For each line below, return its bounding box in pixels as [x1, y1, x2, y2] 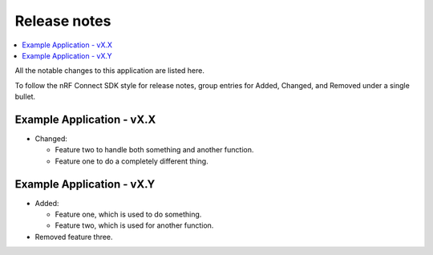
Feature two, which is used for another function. [55, 221, 214, 230]
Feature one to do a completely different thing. [55, 156, 208, 166]
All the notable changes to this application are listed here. [14, 66, 204, 75]
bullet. [14, 92, 36, 102]
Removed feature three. [34, 232, 113, 241]
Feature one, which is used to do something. [55, 209, 202, 220]
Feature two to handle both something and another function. [55, 145, 254, 155]
